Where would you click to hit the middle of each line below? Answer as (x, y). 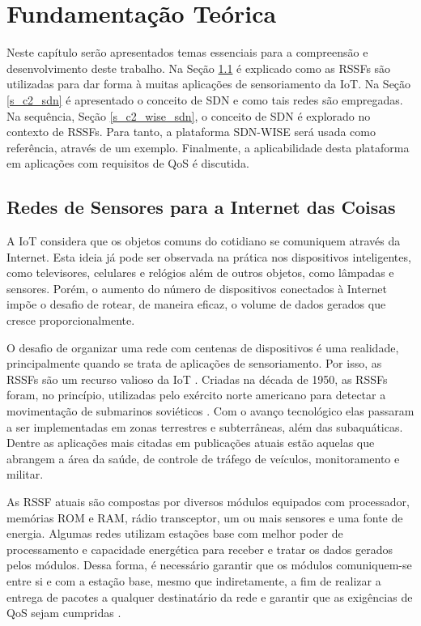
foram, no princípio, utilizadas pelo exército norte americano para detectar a (196, 395)
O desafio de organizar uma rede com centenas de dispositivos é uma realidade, (203, 347)
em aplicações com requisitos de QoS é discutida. (128, 163)
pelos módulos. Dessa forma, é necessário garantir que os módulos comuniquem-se (209, 565)
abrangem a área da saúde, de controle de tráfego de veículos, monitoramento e (203, 458)
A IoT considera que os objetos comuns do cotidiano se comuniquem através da (204, 241)
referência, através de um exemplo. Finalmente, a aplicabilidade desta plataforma (208, 147)
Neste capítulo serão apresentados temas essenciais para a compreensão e (187, 52)
